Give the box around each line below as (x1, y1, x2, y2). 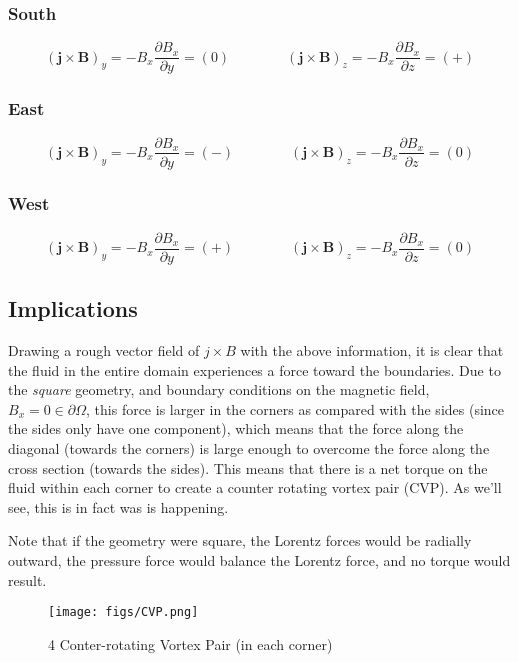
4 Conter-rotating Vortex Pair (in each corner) (48, 633, 333, 654)
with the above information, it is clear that (240, 340, 504, 361)
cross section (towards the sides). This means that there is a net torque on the (8, 457, 488, 478)
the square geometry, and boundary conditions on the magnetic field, (8, 379, 430, 400)
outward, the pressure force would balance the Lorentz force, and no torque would (8, 549, 511, 570)
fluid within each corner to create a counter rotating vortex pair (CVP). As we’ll (8, 477, 502, 498)
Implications (8, 293, 138, 324)
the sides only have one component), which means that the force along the (8, 418, 464, 439)
